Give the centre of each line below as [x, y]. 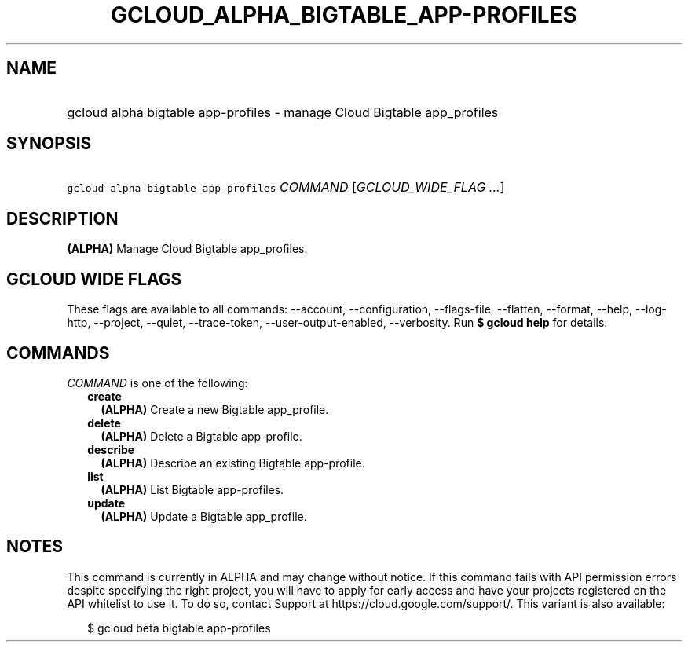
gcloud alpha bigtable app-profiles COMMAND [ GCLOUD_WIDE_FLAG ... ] [286, 187]
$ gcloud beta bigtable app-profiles [179, 628]
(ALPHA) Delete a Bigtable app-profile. [201, 436]
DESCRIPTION [62, 218]
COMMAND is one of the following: [157, 383]
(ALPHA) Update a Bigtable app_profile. [204, 516]
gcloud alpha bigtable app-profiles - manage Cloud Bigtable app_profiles [283, 112]
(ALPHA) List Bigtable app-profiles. [192, 489]
